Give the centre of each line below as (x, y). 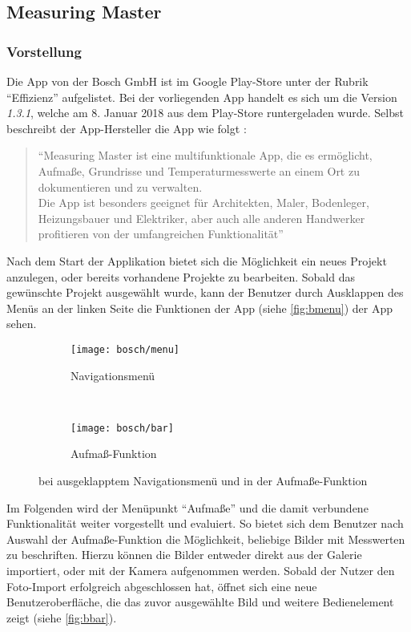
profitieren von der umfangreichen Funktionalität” (161, 234)
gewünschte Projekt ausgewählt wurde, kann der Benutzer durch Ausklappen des (205, 292)
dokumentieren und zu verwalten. (120, 186)
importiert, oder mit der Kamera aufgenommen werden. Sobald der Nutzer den (201, 570)
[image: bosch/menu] (125, 349)
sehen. (22, 324)
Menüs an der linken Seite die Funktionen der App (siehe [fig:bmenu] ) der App (199, 308)
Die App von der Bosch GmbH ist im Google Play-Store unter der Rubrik (187, 81)
